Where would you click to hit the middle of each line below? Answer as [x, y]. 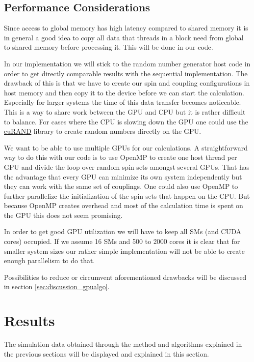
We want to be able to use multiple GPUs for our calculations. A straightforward [126, 147]
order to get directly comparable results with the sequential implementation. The [126, 73]
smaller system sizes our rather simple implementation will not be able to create [124, 251]
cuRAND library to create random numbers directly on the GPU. [102, 131]
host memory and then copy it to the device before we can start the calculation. [124, 92]
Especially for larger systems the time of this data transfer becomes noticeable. [123, 102]
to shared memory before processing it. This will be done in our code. [109, 47]
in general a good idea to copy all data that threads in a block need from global [124, 37]
